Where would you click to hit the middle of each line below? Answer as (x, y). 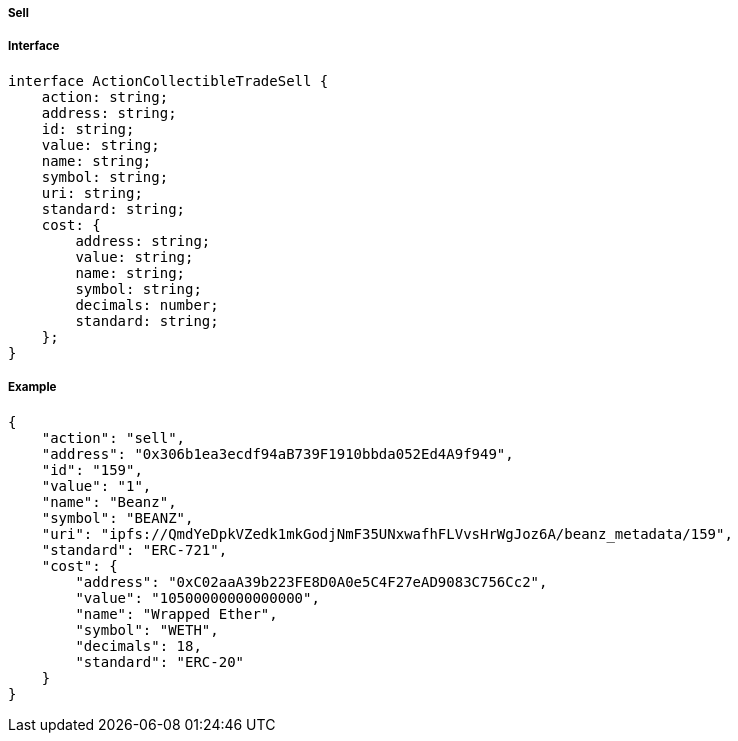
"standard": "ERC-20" (160, 661)
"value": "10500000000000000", (197, 597)
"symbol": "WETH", (147, 629)
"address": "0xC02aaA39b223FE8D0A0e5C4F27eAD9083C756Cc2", (311, 581)
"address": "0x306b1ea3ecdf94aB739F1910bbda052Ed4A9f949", (277, 453)
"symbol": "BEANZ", (117, 517)
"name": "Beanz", (109, 501)
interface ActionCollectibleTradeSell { (168, 80)
